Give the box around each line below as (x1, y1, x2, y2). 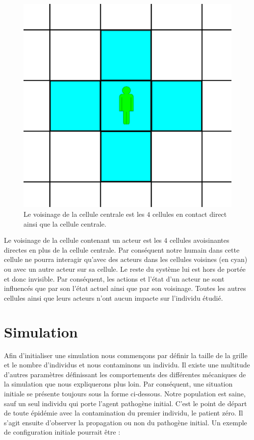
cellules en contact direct (152, 209, 227, 219)
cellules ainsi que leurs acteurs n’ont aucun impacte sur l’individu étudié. (4, 292, 223, 303)
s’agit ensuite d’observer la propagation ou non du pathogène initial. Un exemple (4, 417, 247, 427)
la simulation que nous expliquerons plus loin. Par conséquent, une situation (4, 379, 233, 389)
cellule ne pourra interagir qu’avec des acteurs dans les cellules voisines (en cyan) (4, 254, 248, 264)
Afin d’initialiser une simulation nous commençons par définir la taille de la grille (4, 350, 248, 360)
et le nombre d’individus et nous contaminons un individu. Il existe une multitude (4, 360, 250, 370)
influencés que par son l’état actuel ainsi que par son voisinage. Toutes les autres (4, 283, 246, 293)
